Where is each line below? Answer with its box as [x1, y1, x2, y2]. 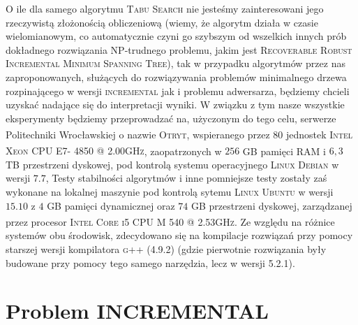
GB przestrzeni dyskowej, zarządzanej [191, 198, 352, 212]
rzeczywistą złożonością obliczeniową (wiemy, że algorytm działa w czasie [6, 15, 318, 29]
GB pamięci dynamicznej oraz [47, 198, 175, 212]
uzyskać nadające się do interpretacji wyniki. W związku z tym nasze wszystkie [6, 97, 345, 112]
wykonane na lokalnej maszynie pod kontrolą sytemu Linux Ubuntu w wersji [6, 185, 334, 199]
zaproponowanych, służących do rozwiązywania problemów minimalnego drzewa [6, 69, 347, 84]
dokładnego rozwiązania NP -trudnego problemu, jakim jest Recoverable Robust [6, 42, 352, 57]
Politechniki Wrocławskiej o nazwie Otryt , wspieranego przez [6, 127, 270, 141]
